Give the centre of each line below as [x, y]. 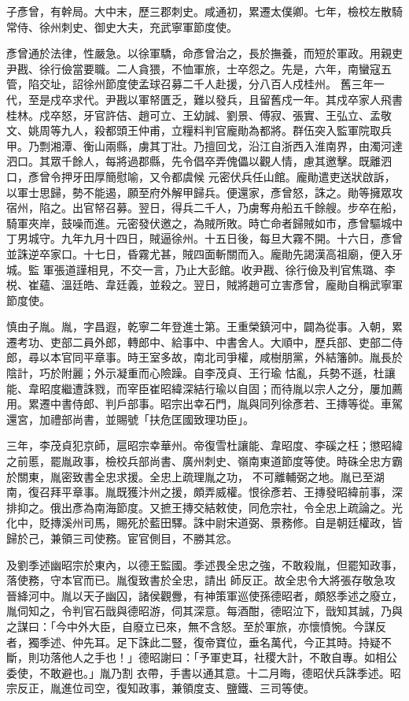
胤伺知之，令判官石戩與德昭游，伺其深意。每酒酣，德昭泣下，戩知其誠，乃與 [204, 611]
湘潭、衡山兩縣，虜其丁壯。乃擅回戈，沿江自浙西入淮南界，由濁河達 [226, 145]
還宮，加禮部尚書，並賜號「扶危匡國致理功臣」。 [130, 419]
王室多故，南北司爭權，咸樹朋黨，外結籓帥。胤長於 [270, 357]
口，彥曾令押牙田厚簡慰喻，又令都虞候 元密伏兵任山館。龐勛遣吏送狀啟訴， [201, 176]
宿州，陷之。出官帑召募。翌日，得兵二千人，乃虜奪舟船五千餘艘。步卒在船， [204, 208]
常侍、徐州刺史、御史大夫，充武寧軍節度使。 [122, 26]
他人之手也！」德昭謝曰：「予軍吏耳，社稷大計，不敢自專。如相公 [229, 657]
